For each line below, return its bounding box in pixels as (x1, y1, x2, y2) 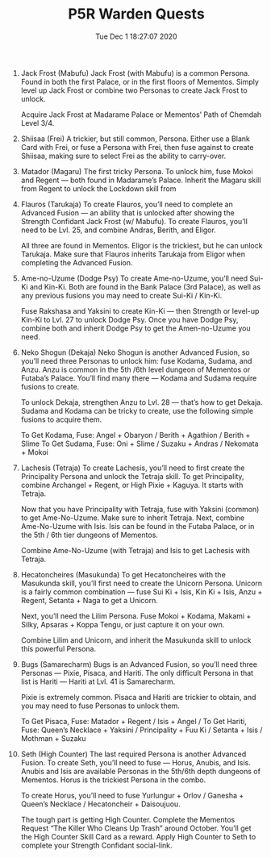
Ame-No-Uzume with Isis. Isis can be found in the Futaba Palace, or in (20, 521, 255, 531)
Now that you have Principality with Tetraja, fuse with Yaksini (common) (20, 504, 260, 514)
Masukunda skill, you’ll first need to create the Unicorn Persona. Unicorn (20, 578, 263, 588)
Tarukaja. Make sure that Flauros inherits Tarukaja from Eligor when (20, 249, 245, 259)
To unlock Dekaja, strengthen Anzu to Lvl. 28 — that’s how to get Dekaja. (20, 397, 263, 407)
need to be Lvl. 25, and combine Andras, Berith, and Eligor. (20, 225, 216, 235)
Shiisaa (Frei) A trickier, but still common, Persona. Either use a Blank (20, 134, 251, 144)
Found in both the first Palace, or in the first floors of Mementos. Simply (20, 77, 259, 86)
